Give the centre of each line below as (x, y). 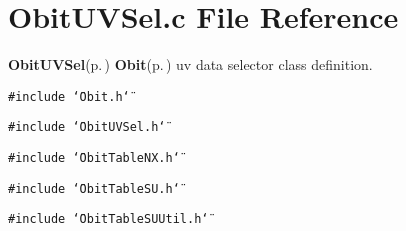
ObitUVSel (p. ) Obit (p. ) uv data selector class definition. (190, 64)
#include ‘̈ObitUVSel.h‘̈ (87, 127)
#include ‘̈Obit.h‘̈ (69, 96)
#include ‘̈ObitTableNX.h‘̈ (94, 158)
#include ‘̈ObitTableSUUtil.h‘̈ (108, 219)
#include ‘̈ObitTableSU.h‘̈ (94, 188)
